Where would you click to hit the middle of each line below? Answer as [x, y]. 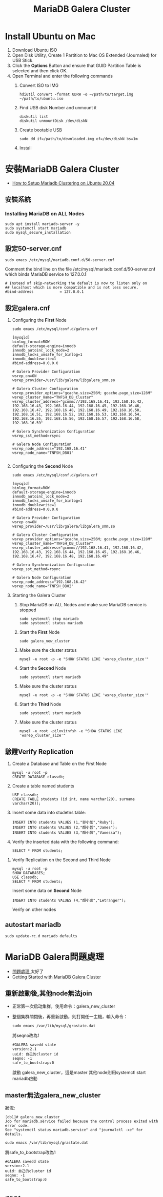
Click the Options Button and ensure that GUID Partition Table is [77, 65]
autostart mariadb [33, 925]
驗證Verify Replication [39, 752]
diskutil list [34, 116]
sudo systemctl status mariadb [51, 623]
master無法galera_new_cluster [53, 1095]
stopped [28, 610]
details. [14, 1134]
